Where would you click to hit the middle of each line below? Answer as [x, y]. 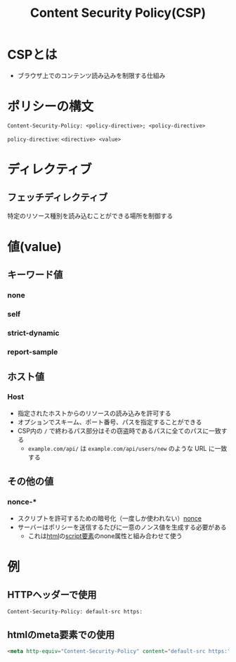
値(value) [34, 247]
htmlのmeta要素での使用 [61, 635]
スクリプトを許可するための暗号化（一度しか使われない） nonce [110, 518]
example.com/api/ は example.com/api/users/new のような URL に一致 [127, 448]
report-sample [33, 352]
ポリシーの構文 [51, 107]
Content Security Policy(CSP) [118, 13]
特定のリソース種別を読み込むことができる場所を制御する [90, 215]
